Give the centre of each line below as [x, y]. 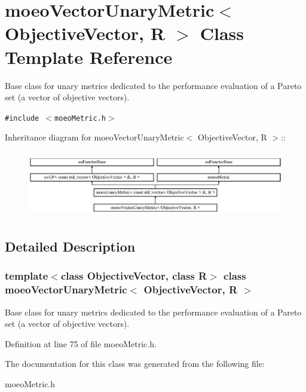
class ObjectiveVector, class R [134, 276]
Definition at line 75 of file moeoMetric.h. [81, 343]
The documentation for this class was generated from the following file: [135, 364]
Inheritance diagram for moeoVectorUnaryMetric [94, 137]
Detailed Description [70, 246]
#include [22, 118]
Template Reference [89, 56]
